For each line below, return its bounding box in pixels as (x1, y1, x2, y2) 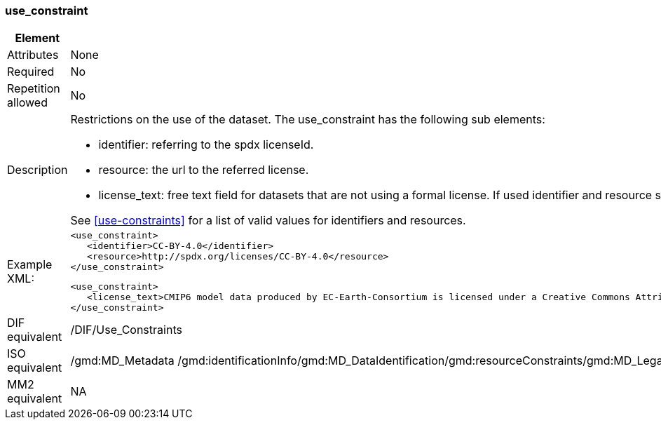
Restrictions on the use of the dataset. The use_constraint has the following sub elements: (70, 112, 545, 127)
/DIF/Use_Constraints (70, 323, 182, 337)
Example (7, 257, 53, 272)
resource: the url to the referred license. (98, 163, 309, 177)
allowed (7, 95, 48, 110)
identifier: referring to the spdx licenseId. (98, 137, 314, 152)
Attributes (7, 48, 59, 62)
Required (7, 65, 55, 79)
